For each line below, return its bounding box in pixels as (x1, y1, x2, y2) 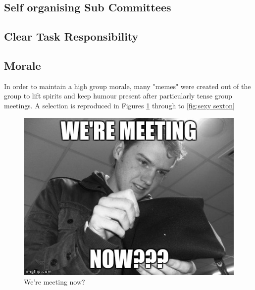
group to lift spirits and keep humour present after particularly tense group (4, 91, 232, 101)
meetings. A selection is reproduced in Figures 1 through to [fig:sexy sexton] (4, 100, 235, 110)
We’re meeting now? (24, 277, 85, 287)
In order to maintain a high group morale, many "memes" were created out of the (4, 81, 251, 91)
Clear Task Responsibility (4, 29, 139, 44)
